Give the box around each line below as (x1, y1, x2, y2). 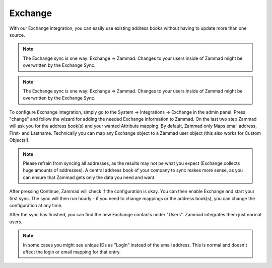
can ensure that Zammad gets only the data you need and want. (23, 174, 156, 181)
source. (9, 32, 25, 38)
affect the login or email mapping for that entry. (23, 249, 121, 255)
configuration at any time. (9, 202, 63, 208)
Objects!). (9, 137, 30, 143)
